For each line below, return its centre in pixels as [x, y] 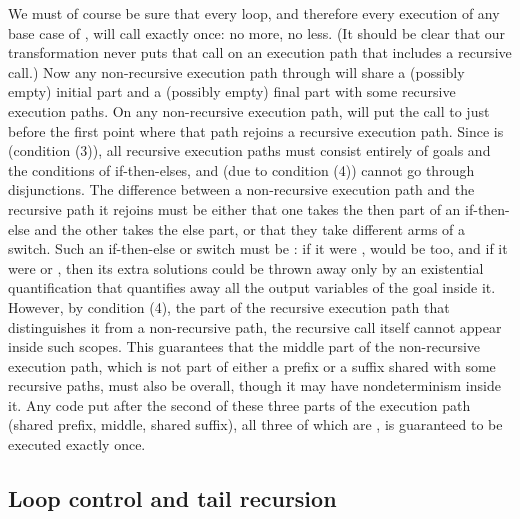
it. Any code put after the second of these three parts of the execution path [239, 404]
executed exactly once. [77, 444]
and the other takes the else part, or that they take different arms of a [250, 228]
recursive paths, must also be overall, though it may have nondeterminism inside [254, 385]
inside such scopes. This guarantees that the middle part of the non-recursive [244, 346]
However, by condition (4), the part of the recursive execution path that [229, 306]
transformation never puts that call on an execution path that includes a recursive [260, 52]
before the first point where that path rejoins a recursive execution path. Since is [256, 130]
